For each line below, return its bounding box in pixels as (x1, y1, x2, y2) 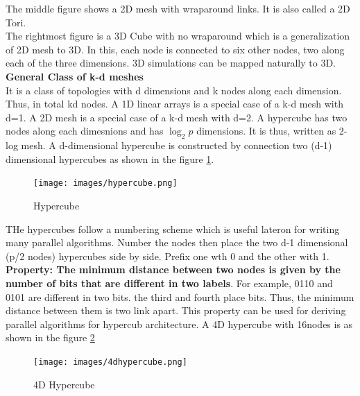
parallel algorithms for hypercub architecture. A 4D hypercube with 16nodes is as (6, 316, 353, 331)
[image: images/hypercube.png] (33, 178, 178, 189)
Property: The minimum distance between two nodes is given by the (6, 262, 341, 277)
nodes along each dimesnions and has (6, 123, 164, 138)
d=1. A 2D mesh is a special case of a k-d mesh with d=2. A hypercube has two (6, 110, 348, 124)
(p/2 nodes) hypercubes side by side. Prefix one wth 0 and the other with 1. (6, 248, 329, 263)
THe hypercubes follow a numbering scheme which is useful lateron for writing (6, 221, 340, 236)
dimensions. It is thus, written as (196, 123, 336, 138)
